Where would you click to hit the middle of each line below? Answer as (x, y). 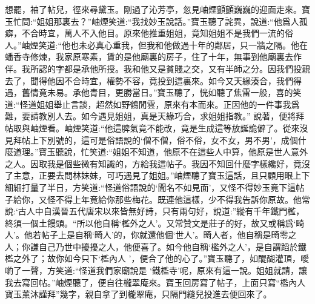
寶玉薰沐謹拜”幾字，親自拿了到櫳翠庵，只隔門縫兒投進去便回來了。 (138, 294)
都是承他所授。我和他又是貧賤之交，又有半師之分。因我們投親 (187, 68)
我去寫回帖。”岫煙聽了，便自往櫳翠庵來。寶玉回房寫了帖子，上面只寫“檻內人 (155, 282)
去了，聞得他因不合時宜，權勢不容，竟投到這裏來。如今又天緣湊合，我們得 (153, 80)
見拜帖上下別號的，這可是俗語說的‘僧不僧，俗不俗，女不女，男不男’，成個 (151, 140)
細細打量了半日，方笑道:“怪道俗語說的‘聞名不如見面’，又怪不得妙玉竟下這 (151, 187)
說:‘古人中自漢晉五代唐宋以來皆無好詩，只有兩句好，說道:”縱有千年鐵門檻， (155, 211)
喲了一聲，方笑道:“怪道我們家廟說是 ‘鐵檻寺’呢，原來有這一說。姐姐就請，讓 (156, 270)
